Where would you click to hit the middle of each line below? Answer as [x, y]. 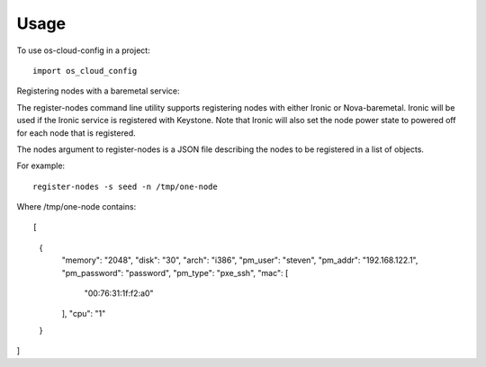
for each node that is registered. [76, 133]
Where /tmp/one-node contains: [76, 207]
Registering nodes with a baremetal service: [98, 91]
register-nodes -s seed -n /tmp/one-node [125, 186]
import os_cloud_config [85, 71]
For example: [41, 166]
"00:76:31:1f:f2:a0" [119, 293]
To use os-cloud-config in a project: [83, 50]
